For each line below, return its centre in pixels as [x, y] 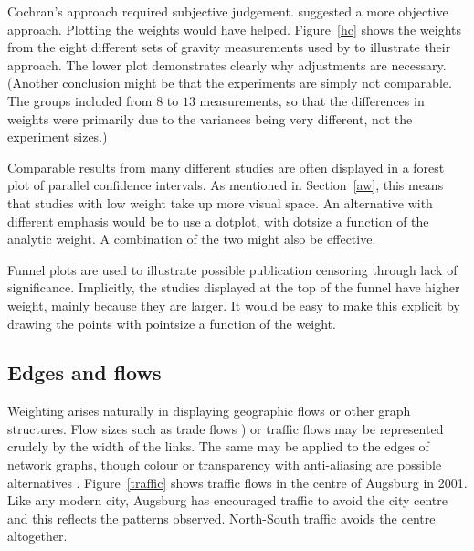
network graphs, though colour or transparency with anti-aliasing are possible [225, 465]
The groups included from [80, 100]
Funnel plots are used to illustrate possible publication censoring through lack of [232, 269]
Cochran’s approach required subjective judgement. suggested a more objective [228, 11]
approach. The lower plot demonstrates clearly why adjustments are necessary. [227, 64]
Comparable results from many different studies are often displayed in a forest [226, 167]
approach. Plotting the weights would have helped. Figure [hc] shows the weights [235, 29]
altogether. [37, 536]
